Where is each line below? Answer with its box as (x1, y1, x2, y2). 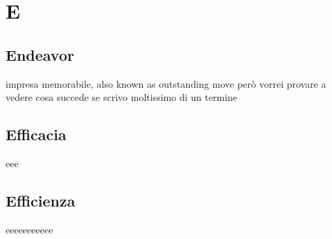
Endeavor (6, 44, 74, 65)
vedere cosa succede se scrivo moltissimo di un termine (6, 90, 238, 104)
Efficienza (6, 189, 76, 211)
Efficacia (6, 124, 67, 145)
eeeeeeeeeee (6, 222, 53, 236)
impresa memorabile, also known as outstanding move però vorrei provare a (6, 76, 326, 90)
